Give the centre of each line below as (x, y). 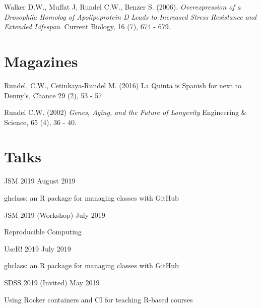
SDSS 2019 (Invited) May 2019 (52, 282)
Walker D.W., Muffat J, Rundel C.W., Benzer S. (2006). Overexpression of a (122, 7)
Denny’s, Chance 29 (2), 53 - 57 (53, 95)
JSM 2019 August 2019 (40, 181)
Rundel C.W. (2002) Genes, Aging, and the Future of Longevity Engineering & (125, 112)
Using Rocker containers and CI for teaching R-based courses (99, 299)
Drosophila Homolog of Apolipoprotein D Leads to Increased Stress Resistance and (130, 16)
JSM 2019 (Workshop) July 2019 (55, 214)
